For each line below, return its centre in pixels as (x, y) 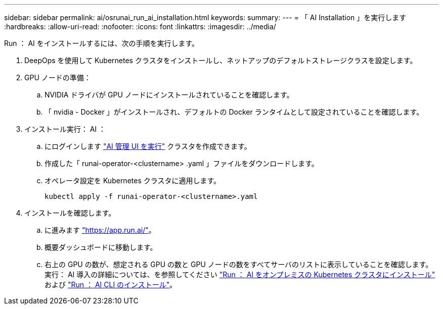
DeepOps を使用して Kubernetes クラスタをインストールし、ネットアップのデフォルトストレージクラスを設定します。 (221, 60)
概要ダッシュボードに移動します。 (101, 247)
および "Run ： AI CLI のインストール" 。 (111, 285)
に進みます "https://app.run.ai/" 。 (100, 230)
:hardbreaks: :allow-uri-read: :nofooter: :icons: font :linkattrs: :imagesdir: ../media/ (140, 27)
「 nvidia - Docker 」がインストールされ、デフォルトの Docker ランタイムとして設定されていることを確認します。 (234, 112)
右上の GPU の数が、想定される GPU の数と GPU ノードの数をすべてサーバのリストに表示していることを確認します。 (239, 264)
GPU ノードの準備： (58, 78)
